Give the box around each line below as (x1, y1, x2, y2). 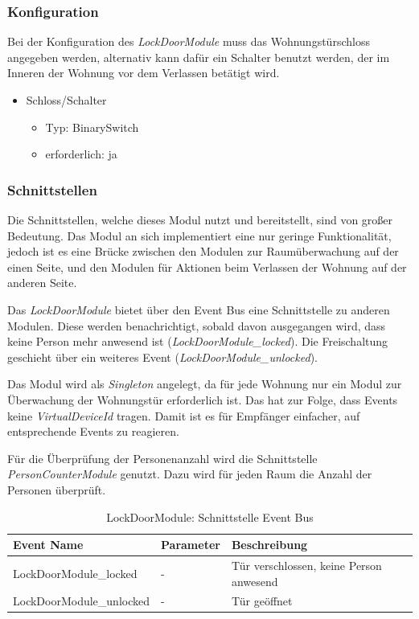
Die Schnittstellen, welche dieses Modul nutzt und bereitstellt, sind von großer (7, 211, 393, 228)
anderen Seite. (7, 274, 77, 291)
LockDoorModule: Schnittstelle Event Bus (106, 508, 314, 525)
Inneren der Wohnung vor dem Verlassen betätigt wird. (7, 64, 280, 81)
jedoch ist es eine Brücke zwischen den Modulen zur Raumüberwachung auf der (7, 243, 399, 260)
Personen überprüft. (7, 481, 106, 498)
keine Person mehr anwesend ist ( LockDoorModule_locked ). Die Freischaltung (7, 333, 388, 350)
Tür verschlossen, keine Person (231, 556, 382, 573)
